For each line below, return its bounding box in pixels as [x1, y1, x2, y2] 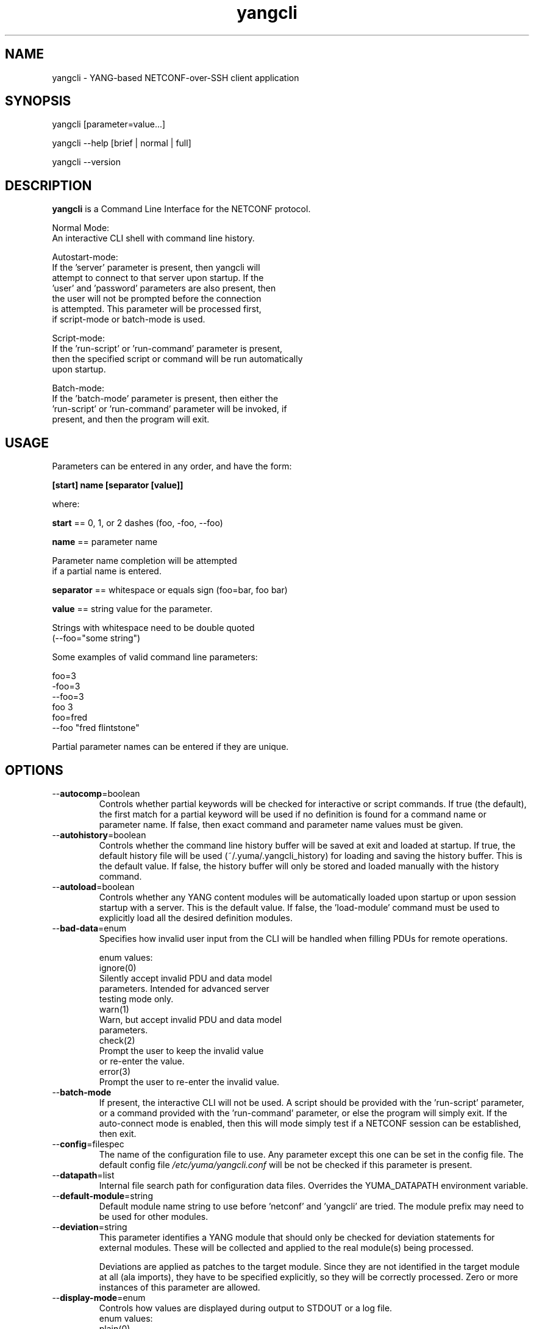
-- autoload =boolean [52, 881, 135, 892]
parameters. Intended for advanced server [99, 983, 269, 994]
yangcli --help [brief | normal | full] [52, 138, 191, 149]
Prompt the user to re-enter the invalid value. [99, 1076, 280, 1087]
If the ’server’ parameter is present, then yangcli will [52, 262, 260, 273]
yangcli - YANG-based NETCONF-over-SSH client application [52, 72, 299, 83]
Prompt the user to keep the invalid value [99, 1045, 264, 1056]
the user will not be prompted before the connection [52, 293, 262, 304]
